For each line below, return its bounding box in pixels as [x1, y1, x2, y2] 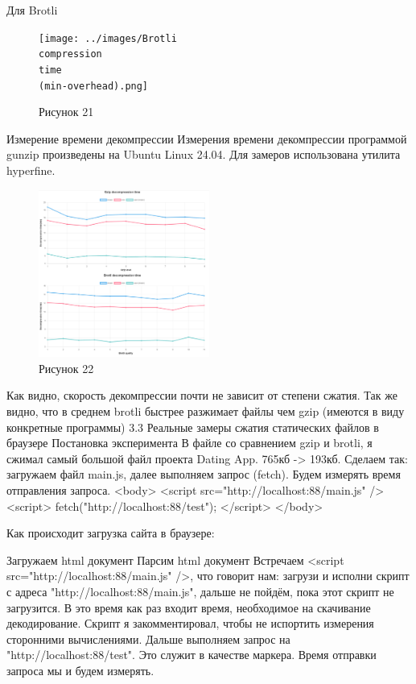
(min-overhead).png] [39, 80, 149, 92]
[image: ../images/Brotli [39, 32, 177, 44]
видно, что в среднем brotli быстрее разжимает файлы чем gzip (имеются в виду [6, 403, 405, 420]
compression [39, 48, 102, 60]
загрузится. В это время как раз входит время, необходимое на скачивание [6, 599, 371, 616]
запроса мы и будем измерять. [6, 661, 154, 678]
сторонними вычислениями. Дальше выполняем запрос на [6, 630, 290, 647]
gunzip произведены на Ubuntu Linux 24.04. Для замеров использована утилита [6, 146, 401, 163]
